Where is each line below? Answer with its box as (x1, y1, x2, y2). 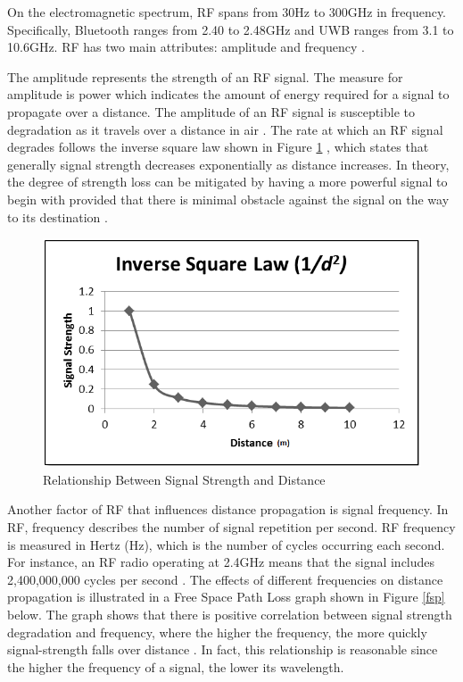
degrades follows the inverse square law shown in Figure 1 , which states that (7, 137, 429, 156)
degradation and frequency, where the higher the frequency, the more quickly (7, 622, 427, 641)
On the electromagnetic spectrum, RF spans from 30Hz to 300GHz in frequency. (7, 3, 447, 21)
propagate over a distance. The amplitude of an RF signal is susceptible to (7, 102, 416, 121)
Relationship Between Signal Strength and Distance (43, 470, 326, 488)
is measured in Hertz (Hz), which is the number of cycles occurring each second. (7, 535, 445, 553)
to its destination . (7, 207, 108, 226)
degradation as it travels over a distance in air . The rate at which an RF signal (7, 120, 443, 138)
